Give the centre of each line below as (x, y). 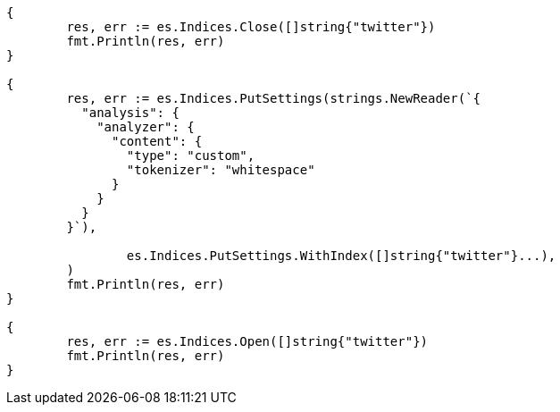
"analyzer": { (146, 127)
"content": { (157, 141)
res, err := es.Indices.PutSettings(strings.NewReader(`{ (274, 98)
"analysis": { (130, 113)
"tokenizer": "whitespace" (221, 170)
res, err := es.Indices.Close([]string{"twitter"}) (251, 27)
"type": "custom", (191, 156)
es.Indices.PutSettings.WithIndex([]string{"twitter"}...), (341, 256)
